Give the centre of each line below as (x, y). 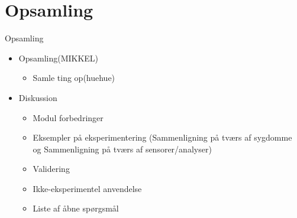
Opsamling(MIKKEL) (59, 58)
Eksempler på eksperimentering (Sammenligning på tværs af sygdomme (162, 137)
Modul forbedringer (68, 117)
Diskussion (38, 97)
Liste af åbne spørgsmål (76, 208)
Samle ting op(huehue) (74, 78)
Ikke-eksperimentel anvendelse (87, 188)
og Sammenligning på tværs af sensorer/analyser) (122, 149)
